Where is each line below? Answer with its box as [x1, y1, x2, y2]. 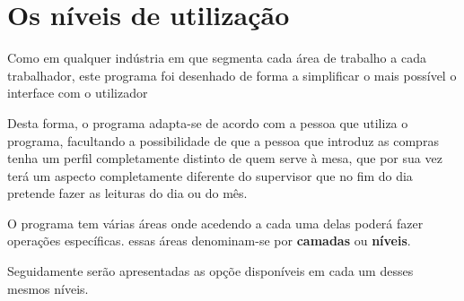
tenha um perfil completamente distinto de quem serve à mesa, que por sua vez [7, 149, 442, 168]
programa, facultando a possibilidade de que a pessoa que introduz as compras [7, 131, 439, 150]
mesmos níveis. [7, 279, 89, 297]
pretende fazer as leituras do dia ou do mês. [7, 184, 248, 202]
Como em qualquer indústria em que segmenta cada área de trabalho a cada [7, 48, 426, 67]
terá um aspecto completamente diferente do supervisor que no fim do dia [7, 166, 413, 185]
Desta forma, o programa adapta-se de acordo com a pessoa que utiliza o [7, 113, 408, 132]
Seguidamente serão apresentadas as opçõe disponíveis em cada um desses [7, 262, 414, 280]
